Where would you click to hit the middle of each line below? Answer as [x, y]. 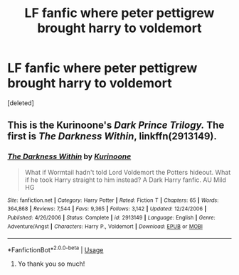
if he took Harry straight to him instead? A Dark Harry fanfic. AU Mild [125, 180]
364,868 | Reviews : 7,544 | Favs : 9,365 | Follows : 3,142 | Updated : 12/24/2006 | [107, 209]
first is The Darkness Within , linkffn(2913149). [112, 136]
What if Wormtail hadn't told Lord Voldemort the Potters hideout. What [128, 172]
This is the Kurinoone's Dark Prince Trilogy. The [116, 125]
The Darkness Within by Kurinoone [69, 156]
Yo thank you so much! [51, 264]
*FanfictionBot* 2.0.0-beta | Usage [55, 249]
